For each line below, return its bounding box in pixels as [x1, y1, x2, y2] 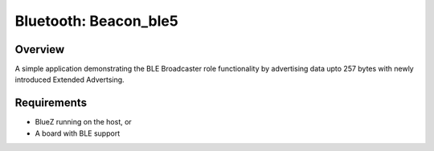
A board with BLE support [35, 129, 121, 138]
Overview [14, 43, 65, 56]
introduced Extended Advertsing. [14, 75, 125, 84]
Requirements [14, 96, 88, 110]
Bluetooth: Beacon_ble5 [14, 12, 178, 30]
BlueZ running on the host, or [35, 117, 132, 127]
